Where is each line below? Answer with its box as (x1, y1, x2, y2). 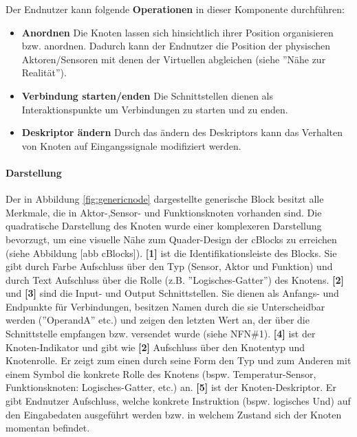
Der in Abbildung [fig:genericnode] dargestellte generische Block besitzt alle (6, 192, 324, 206)
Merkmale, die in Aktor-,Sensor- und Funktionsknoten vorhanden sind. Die (6, 205, 322, 219)
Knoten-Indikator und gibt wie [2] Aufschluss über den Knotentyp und (6, 339, 305, 354)
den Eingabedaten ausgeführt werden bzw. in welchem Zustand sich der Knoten (6, 407, 342, 421)
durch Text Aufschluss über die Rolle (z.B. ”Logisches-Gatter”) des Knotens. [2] (6, 272, 344, 287)
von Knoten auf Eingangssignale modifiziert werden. (21, 138, 241, 153)
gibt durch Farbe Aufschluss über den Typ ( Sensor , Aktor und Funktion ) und (6, 259, 333, 273)
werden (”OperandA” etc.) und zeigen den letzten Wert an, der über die (6, 313, 310, 327)
